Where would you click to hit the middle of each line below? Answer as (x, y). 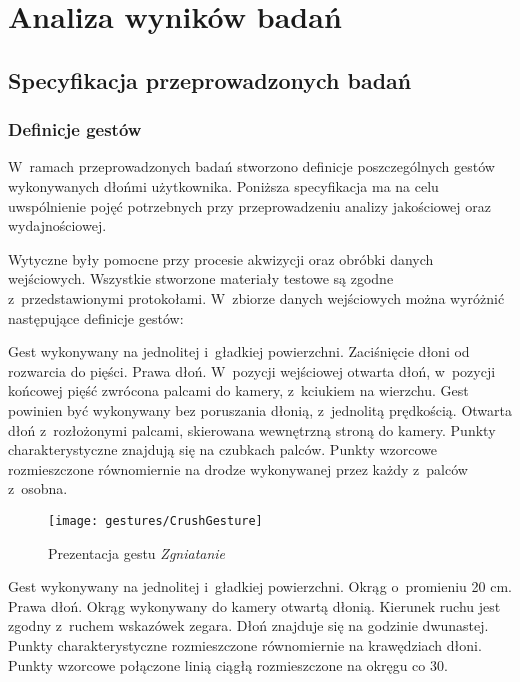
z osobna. (38, 488)
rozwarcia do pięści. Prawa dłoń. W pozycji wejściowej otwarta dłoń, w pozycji (252, 370)
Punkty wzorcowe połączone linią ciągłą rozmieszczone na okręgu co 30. (228, 664)
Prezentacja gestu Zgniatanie (137, 552)
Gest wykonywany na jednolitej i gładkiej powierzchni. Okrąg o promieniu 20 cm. (260, 586)
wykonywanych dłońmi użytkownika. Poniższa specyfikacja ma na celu (223, 185)
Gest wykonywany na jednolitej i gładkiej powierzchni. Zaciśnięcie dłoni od (239, 351)
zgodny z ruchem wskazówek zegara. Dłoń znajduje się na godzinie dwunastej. (248, 625)
